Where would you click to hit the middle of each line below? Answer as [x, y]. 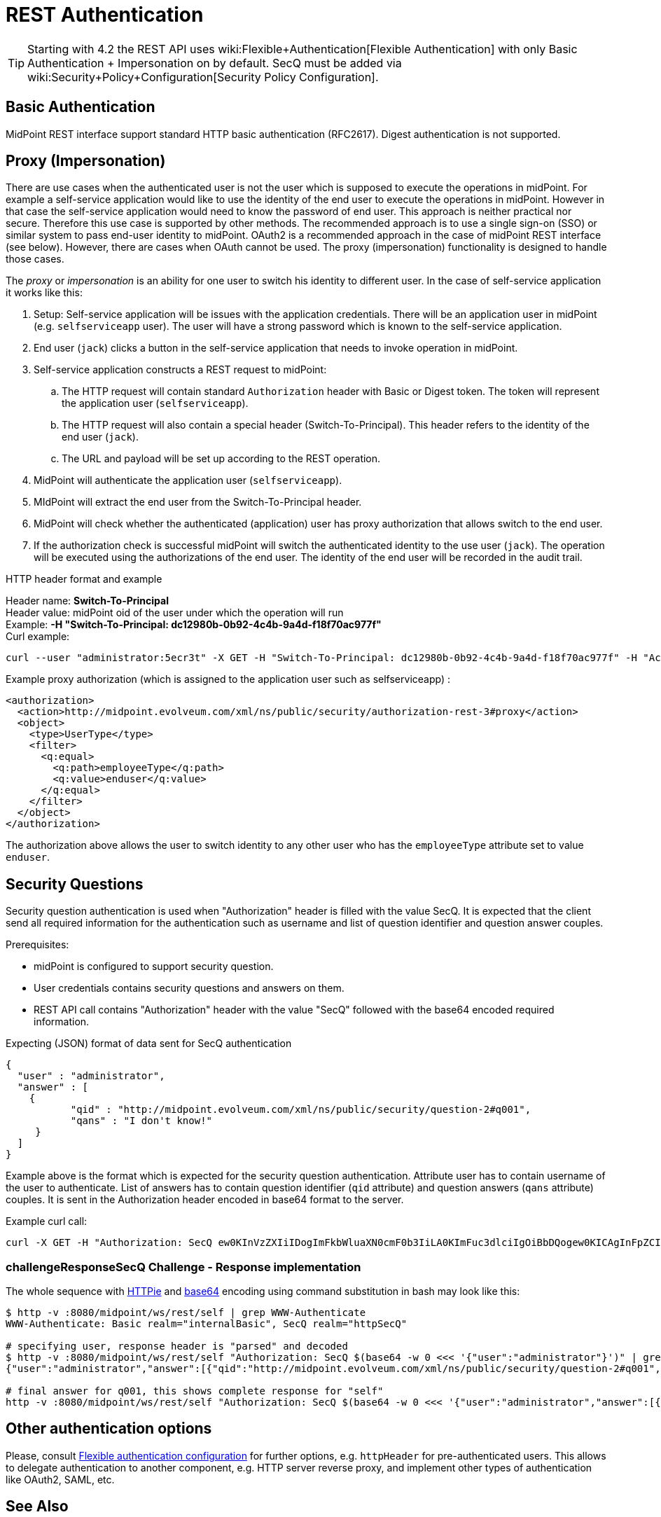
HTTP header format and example [84, 579]
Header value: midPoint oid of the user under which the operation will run [175, 613]
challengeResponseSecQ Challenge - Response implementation [183, 1267]
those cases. [35, 259]
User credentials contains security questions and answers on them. [189, 988]
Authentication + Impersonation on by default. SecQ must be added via [215, 63]
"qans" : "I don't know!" [141, 1121]
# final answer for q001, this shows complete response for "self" [195, 1391]
